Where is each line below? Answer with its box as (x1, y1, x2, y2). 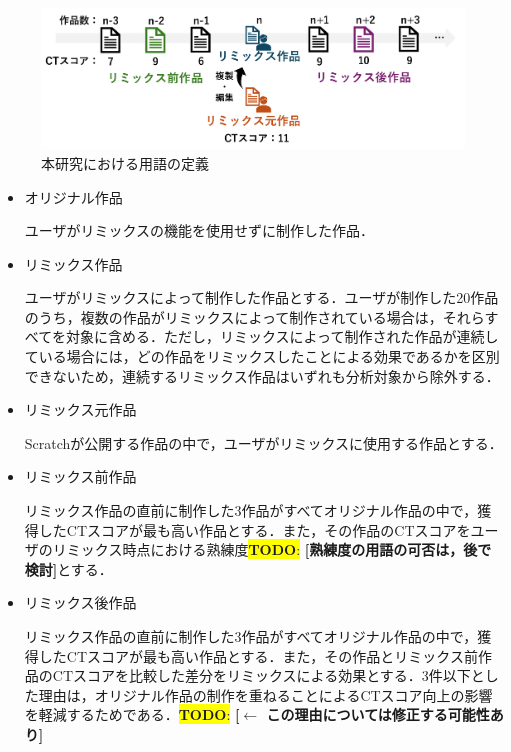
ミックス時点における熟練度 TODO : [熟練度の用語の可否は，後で (66, 539, 492, 560)
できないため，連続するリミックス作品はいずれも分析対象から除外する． (24, 365, 500, 386)
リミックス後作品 (24, 592, 137, 613)
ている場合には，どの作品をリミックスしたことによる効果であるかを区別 (24, 346, 500, 367)
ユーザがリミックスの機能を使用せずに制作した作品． (24, 220, 375, 241)
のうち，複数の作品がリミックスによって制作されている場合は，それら (24, 306, 485, 327)
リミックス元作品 (24, 399, 137, 420)
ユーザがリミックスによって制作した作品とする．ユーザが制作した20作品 (24, 287, 499, 308)
